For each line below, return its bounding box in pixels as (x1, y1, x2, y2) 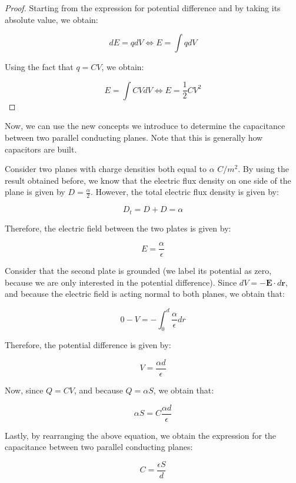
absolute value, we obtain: (5, 13, 98, 25)
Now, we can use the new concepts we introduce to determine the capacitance (5, 120, 285, 132)
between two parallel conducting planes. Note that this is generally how (5, 131, 263, 143)
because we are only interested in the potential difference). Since (5, 276, 237, 288)
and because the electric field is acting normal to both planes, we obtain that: (5, 287, 285, 300)
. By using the (238, 163, 289, 175)
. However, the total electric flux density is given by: (90, 186, 279, 198)
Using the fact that (5, 61, 74, 73)
